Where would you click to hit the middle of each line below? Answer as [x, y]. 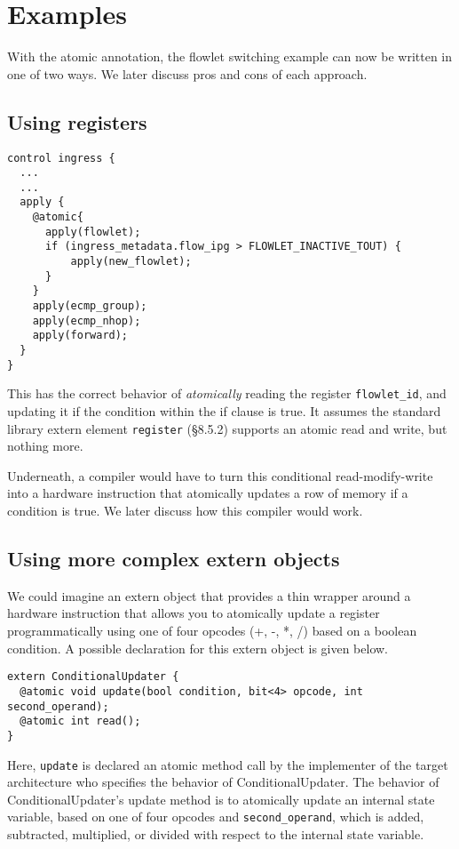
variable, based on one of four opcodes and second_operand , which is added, [216, 817]
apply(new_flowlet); [131, 262]
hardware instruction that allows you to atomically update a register [194, 613]
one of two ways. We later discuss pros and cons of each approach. [187, 73]
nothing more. [45, 446]
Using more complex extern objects [174, 559]
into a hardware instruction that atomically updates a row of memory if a [208, 493]
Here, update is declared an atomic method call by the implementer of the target [228, 764]
